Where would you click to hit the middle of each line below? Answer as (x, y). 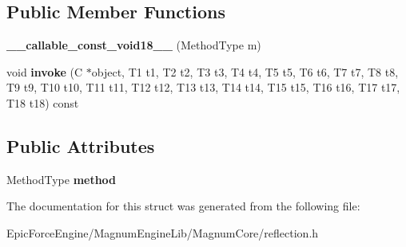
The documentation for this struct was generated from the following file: (183, 206)
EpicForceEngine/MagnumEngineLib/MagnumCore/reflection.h (163, 232)
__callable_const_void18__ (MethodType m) (134, 45)
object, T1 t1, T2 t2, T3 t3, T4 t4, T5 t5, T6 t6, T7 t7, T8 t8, (245, 71)
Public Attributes (81, 145)
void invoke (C (45, 71)
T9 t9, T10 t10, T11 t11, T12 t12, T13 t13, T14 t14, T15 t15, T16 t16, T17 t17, (203, 87)
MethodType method (62, 179)
